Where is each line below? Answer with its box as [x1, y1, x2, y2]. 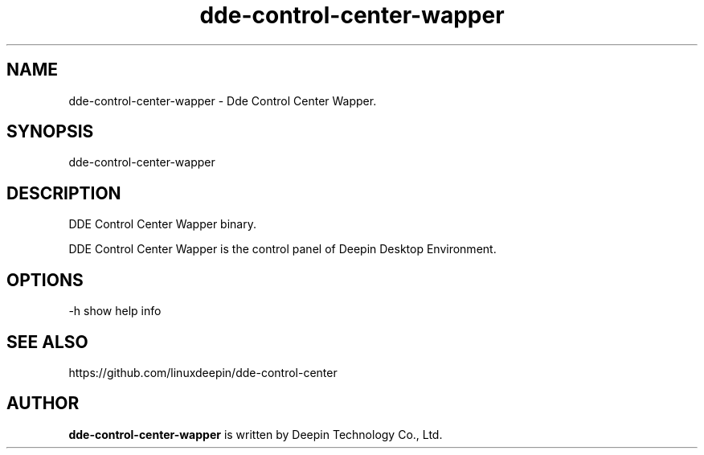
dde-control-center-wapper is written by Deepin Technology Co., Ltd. [68, 427, 443, 441]
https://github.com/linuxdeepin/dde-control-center [68, 365, 338, 379]
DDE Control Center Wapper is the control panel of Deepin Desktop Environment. [68, 242, 497, 256]
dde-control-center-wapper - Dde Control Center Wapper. [68, 93, 377, 108]
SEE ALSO [6, 331, 88, 352]
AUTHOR [6, 393, 80, 414]
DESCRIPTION [6, 182, 121, 203]
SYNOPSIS [6, 121, 94, 142]
